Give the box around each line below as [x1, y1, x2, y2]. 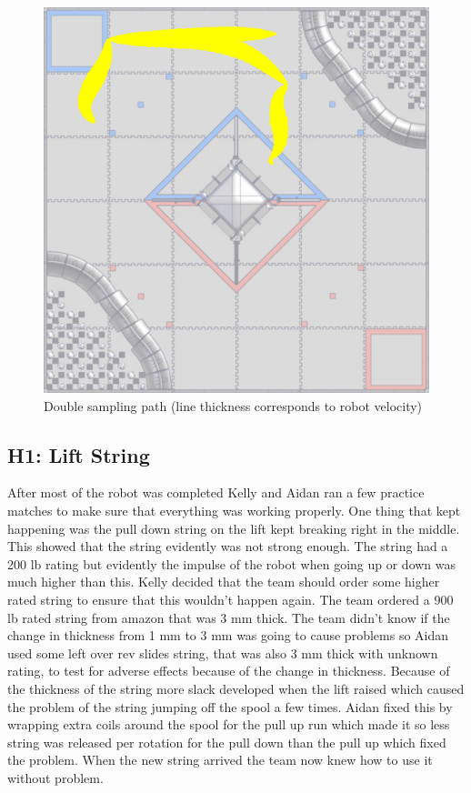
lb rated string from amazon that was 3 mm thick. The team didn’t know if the [7, 607, 450, 627]
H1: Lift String [7, 440, 150, 468]
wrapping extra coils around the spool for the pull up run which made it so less [7, 715, 450, 734]
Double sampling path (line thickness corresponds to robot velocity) [44, 396, 423, 415]
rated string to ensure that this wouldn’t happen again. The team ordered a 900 [7, 589, 454, 608]
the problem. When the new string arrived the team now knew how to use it [7, 750, 433, 769]
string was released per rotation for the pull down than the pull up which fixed [7, 732, 446, 751]
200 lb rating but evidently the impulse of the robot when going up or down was [7, 554, 456, 573]
